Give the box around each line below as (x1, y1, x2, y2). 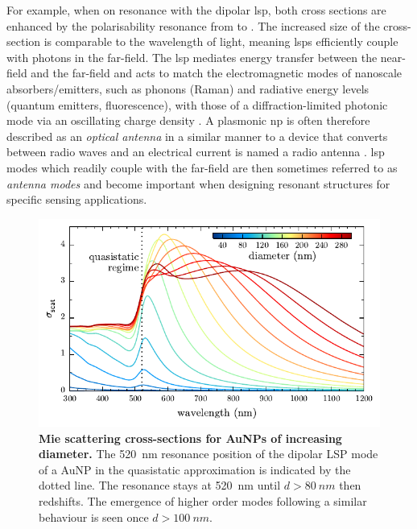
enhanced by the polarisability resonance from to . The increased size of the (6, 17, 380, 34)
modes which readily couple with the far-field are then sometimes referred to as (6, 159, 398, 176)
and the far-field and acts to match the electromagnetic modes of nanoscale (31, 64, 403, 81)
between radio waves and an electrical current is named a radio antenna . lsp (6, 143, 385, 160)
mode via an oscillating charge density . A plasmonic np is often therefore (6, 112, 370, 129)
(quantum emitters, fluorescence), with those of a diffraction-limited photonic (6, 96, 388, 113)
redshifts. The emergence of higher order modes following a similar (39, 492, 367, 509)
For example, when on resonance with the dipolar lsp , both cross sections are (6, 2, 386, 18)
